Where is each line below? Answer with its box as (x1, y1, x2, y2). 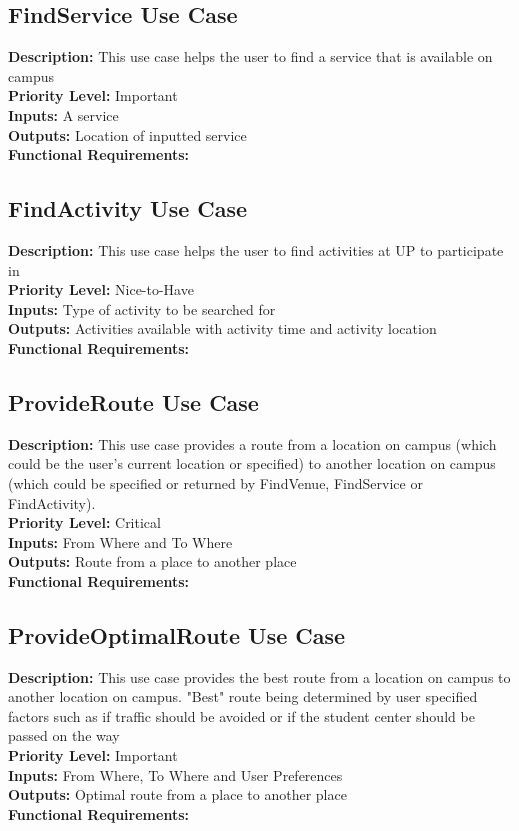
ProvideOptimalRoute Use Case (8, 619, 346, 650)
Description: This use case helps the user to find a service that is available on (8, 46, 493, 67)
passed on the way (8, 725, 120, 746)
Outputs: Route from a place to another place (8, 551, 297, 572)
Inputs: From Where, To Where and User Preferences (8, 764, 343, 785)
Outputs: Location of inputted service (8, 124, 247, 145)
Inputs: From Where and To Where (8, 531, 233, 552)
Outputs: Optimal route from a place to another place (8, 784, 347, 805)
